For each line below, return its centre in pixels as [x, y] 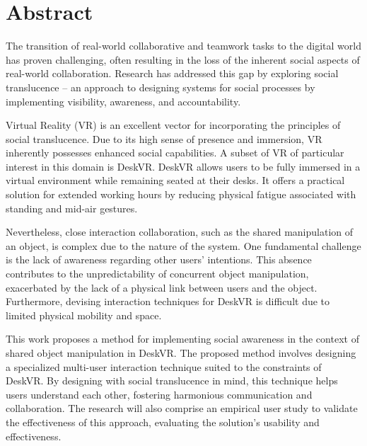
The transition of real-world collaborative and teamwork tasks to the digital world [183, 46]
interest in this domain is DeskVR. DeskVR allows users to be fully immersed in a [183, 166]
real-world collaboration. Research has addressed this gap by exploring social [172, 73]
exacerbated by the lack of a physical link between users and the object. [162, 287]
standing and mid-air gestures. [72, 208]
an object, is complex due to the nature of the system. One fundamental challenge [183, 245]
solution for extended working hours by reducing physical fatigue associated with [181, 194]
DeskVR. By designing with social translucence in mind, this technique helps [172, 381]
